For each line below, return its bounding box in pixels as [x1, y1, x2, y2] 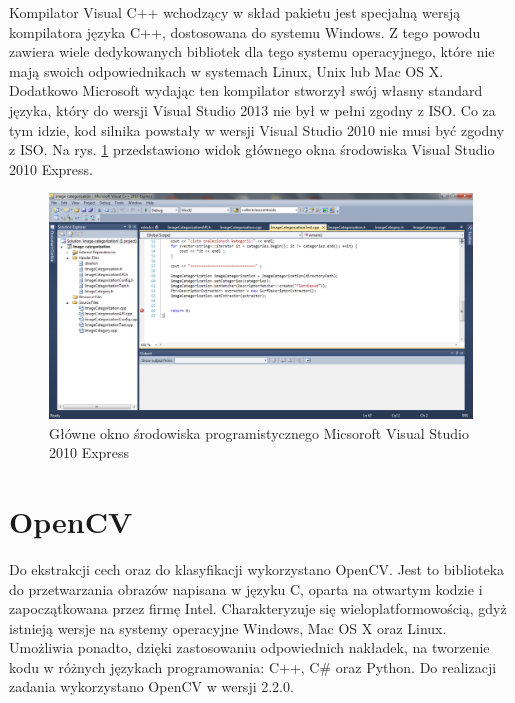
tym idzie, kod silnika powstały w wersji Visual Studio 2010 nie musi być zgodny [9, 119, 505, 140]
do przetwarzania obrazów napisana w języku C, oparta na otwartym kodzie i [9, 578, 483, 599]
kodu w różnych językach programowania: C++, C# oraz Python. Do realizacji [9, 656, 497, 677]
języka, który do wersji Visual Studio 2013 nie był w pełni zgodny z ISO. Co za [9, 99, 496, 120]
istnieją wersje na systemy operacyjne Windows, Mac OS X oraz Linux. [9, 617, 447, 638]
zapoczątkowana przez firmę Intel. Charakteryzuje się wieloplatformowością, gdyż [9, 598, 507, 619]
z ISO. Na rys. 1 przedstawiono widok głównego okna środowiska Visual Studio [9, 139, 495, 160]
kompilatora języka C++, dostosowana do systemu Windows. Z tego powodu [9, 21, 481, 42]
